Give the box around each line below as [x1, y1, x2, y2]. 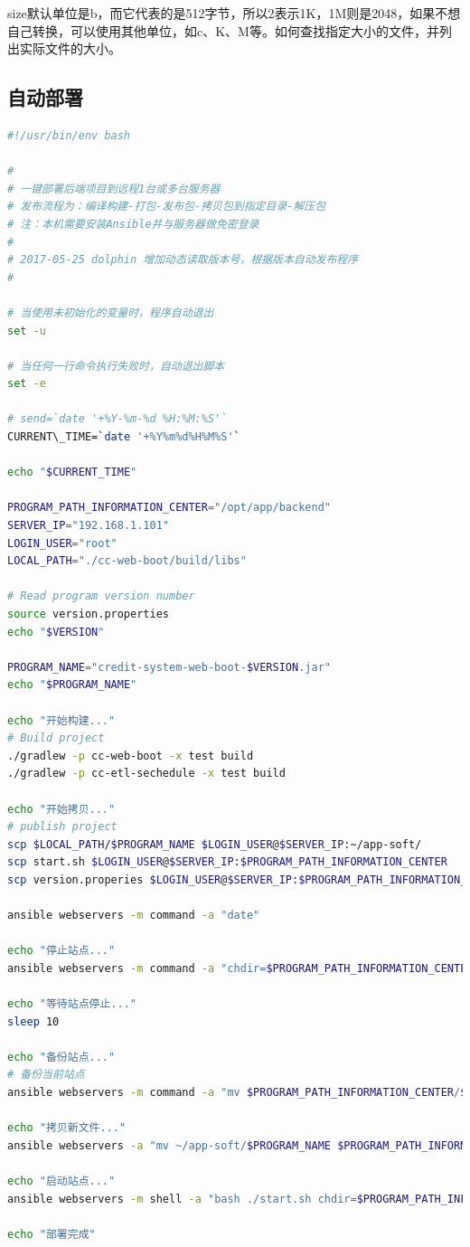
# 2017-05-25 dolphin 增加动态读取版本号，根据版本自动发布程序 [7, 253, 359, 267]
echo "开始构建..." [7, 713, 116, 727]
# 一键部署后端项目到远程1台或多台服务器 [7, 182, 221, 195]
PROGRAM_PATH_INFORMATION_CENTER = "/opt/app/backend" [7, 501, 331, 515]
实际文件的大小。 [19, 39, 121, 58]
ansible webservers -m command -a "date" [7, 909, 260, 922]
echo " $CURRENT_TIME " [7, 466, 137, 479]
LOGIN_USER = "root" [7, 536, 117, 550]
